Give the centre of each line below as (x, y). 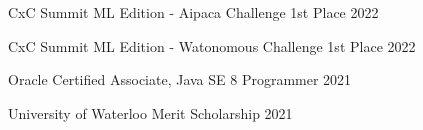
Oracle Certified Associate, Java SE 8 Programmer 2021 (180, 79)
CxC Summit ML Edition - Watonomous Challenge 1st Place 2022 (212, 45)
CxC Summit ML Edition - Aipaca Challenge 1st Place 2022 (193, 12)
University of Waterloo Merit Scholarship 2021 (150, 112)
